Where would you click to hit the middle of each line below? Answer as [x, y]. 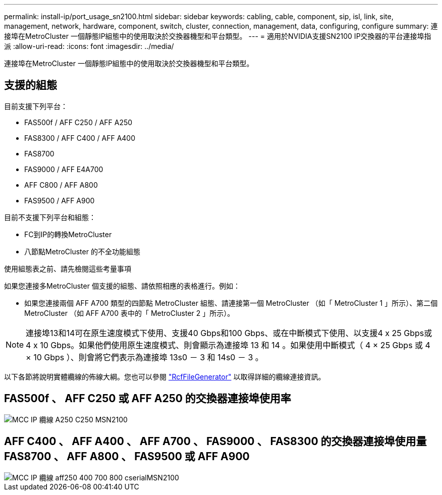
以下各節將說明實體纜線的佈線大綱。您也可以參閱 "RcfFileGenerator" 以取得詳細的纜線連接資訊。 [165, 376]
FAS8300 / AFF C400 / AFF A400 [80, 138]
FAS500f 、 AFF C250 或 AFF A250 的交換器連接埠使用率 [148, 399]
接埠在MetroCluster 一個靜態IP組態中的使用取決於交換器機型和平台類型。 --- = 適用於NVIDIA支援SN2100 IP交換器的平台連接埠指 [218, 36]
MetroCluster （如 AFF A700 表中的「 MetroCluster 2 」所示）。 [129, 313]
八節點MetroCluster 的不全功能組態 [82, 251]
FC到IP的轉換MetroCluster [68, 234]
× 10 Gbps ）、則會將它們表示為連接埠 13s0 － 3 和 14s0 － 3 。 [145, 357]
